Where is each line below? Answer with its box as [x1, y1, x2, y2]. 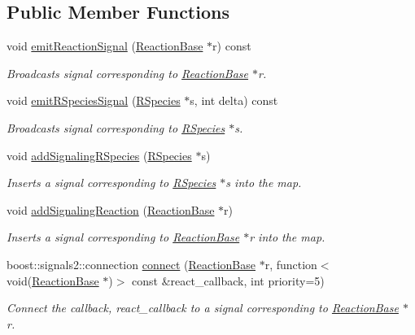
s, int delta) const [190, 92, 278, 109]
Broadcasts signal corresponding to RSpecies [7, 119, 225, 136]
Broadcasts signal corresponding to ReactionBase [7, 64, 249, 81]
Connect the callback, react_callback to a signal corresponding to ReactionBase [7, 299, 399, 316]
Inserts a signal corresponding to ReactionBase [7, 228, 240, 246]
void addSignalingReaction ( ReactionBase [7, 201, 215, 218]
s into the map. [225, 174, 302, 191]
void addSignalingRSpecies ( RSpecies [7, 146, 192, 163]
